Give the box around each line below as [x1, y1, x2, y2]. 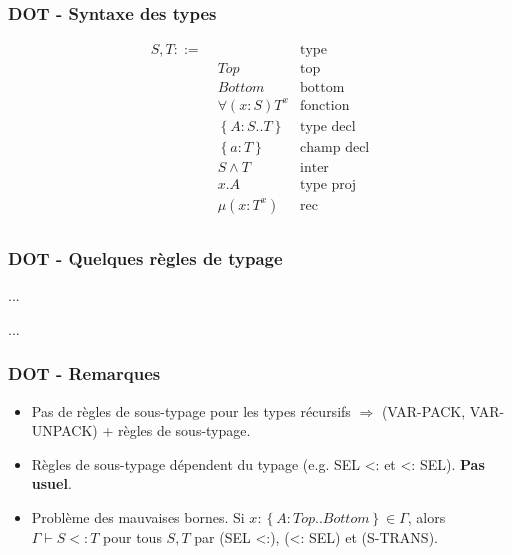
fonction [300, 98, 350, 113]
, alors [407, 507, 446, 528]
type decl [300, 119, 356, 134]
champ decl [300, 140, 370, 155]
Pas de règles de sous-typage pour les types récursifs [31, 400, 351, 421]
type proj [300, 177, 357, 192]
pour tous [103, 526, 162, 547]
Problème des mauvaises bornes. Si [31, 507, 245, 528]
